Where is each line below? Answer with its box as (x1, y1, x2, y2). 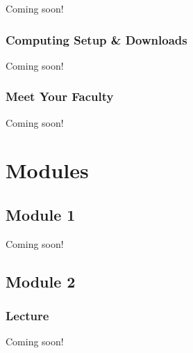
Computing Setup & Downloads (6, 31, 187, 48)
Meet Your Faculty (6, 88, 114, 105)
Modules (6, 156, 89, 185)
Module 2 (6, 270, 76, 292)
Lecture (6, 307, 49, 324)
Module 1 (6, 203, 76, 225)
